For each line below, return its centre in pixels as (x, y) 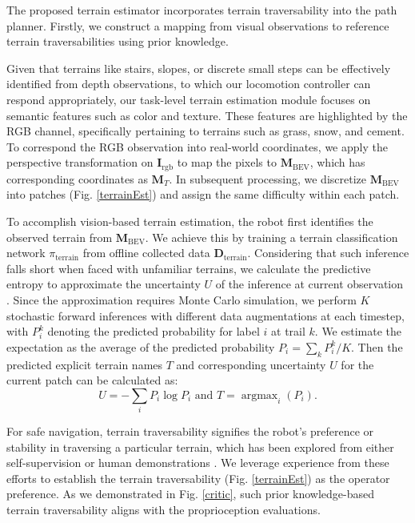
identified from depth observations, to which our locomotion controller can (189, 84)
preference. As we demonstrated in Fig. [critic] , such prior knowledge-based (191, 494)
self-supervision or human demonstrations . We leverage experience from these (198, 463)
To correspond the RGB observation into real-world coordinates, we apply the (197, 146)
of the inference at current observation (309, 284)
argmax (259, 395)
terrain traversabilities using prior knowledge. (118, 41)
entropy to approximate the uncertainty (104, 284)
